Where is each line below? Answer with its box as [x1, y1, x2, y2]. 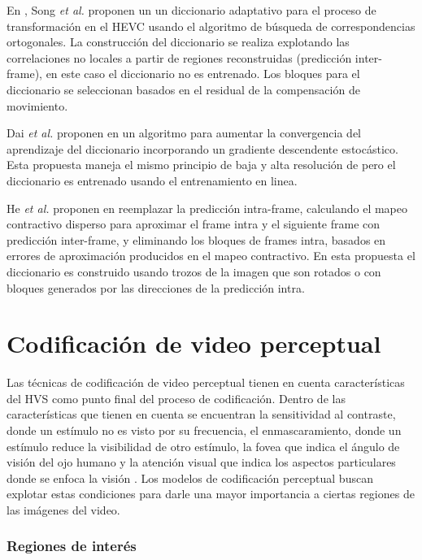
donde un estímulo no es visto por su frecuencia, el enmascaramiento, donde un [7, 422, 402, 438]
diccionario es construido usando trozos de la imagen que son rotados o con [7, 263, 381, 280]
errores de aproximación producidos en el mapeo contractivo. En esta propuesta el [7, 247, 415, 264]
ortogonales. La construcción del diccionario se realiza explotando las [7, 33, 350, 50]
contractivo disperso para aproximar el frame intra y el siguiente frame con [7, 215, 381, 232]
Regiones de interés [7, 536, 137, 556]
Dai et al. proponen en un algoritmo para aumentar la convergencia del [7, 124, 361, 141]
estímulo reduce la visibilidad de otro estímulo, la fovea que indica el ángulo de [7, 437, 400, 454]
